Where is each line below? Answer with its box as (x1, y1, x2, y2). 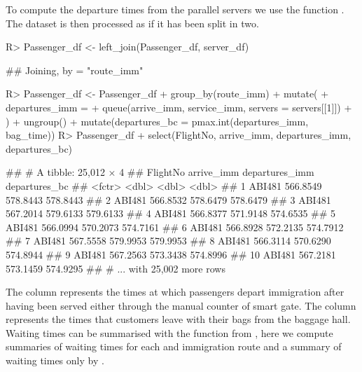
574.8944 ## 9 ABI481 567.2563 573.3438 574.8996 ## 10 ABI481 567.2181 (6, 247, 336, 261)
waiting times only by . (6, 353, 104, 368)
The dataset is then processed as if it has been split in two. (6, 15, 259, 30)
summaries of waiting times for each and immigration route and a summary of (6, 339, 342, 354)
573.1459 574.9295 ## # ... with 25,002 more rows (6, 261, 225, 275)
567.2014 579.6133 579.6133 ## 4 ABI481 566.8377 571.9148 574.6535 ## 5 (6, 206, 336, 221)
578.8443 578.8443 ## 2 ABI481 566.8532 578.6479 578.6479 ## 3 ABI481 (6, 192, 331, 207)
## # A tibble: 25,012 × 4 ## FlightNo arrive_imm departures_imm (6, 165, 314, 179)
